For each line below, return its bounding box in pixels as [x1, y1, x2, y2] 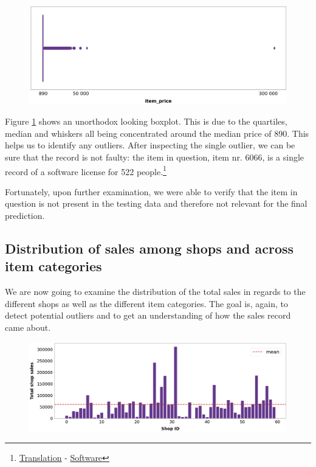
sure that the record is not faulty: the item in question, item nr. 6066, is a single [5, 150, 304, 163]
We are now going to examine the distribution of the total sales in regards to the [5, 285, 306, 298]
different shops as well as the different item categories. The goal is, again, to [5, 297, 289, 310]
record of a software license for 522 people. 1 [5, 163, 167, 178]
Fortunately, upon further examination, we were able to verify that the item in [5, 185, 298, 198]
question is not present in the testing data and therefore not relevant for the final [5, 197, 307, 210]
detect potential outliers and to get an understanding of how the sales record [5, 309, 291, 322]
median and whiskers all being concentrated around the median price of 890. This [5, 126, 309, 139]
